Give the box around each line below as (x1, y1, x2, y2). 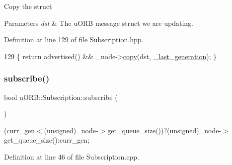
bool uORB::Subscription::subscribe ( (4, 91, 118, 102)
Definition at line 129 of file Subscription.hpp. (4, 34, 144, 45)
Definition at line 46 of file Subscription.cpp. (4, 151, 139, 162)
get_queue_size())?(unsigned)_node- (107, 125, 222, 135)
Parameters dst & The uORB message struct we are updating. (4, 17, 193, 28)
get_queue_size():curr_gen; (4, 135, 90, 145)
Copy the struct (4, 1, 52, 11)
